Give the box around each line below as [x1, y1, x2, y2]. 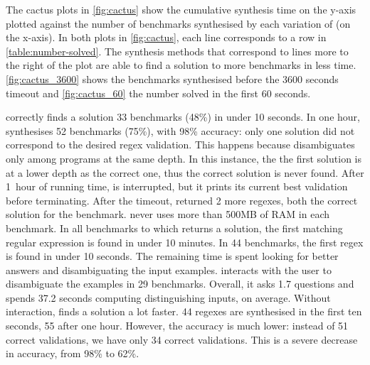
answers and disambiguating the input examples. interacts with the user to [6, 262, 332, 277]
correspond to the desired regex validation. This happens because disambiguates [6, 137, 355, 152]
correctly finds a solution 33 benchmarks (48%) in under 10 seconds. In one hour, [6, 109, 360, 124]
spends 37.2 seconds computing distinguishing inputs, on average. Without [6, 290, 331, 305]
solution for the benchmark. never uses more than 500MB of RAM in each [6, 207, 329, 222]
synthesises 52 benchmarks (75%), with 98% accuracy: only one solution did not [6, 123, 355, 138]
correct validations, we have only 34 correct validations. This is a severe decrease [6, 332, 358, 347]
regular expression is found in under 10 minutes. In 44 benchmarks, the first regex [6, 234, 364, 249]
